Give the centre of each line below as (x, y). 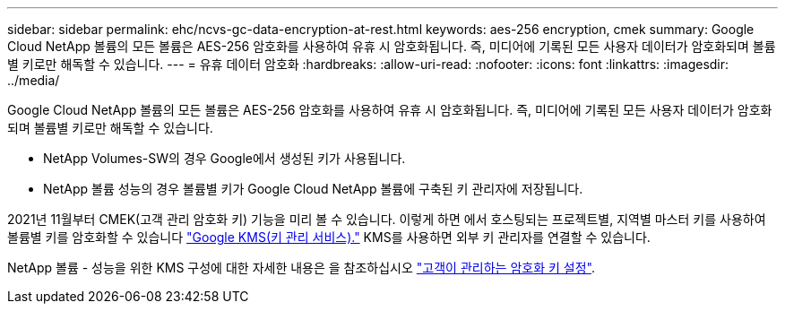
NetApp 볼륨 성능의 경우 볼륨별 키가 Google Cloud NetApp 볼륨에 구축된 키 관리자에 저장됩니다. (313, 189)
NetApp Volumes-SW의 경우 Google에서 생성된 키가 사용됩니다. (224, 158)
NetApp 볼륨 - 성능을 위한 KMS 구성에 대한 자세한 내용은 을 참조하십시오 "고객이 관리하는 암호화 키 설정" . (301, 268)
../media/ (34, 80)
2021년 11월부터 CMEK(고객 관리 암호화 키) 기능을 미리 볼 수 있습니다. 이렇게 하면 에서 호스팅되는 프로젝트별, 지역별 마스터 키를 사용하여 (387, 219)
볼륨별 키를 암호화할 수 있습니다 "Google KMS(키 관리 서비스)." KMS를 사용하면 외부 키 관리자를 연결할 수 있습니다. (329, 237)
